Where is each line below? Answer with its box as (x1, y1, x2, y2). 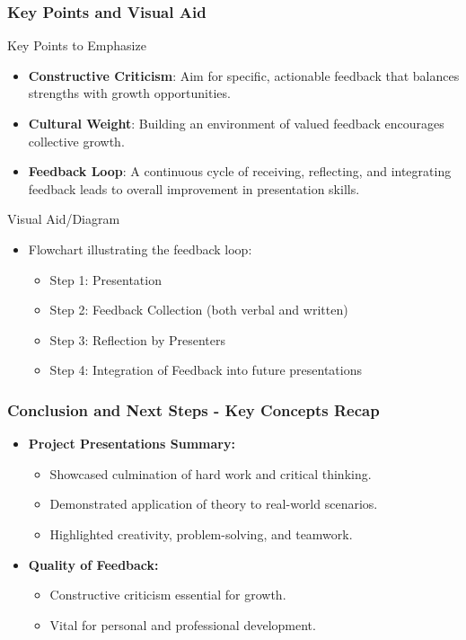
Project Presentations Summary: (28, 434, 235, 453)
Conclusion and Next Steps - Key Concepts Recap (7, 398, 380, 421)
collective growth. (28, 131, 125, 150)
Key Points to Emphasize (7, 36, 146, 55)
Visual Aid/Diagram (7, 209, 120, 228)
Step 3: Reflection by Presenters (49, 330, 226, 349)
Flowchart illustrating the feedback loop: (28, 239, 252, 258)
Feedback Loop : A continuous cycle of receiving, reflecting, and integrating (28, 162, 452, 181)
